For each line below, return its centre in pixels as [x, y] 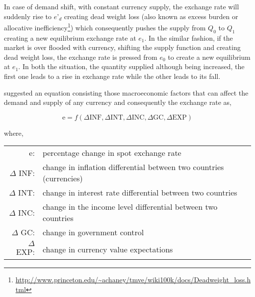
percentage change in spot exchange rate [112, 153]
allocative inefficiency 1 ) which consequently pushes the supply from [105, 27]
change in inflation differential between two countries [133, 167]
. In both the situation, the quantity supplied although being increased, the [131, 66]
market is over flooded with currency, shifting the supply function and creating [122, 47]
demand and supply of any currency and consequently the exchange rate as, [118, 102]
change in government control [93, 232]
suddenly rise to [28, 16]
